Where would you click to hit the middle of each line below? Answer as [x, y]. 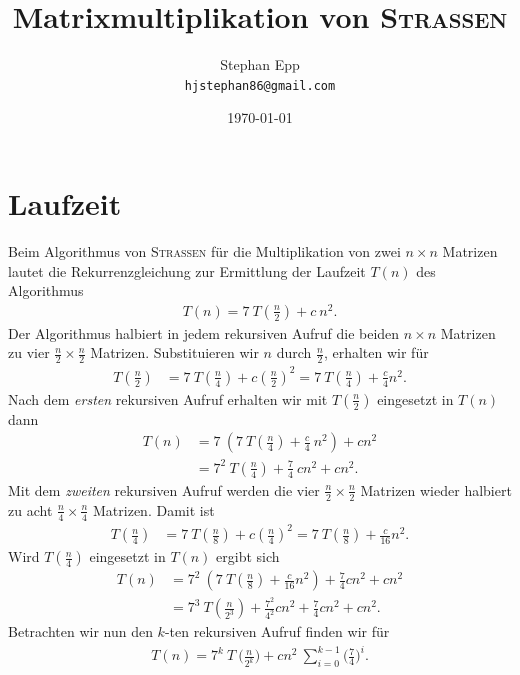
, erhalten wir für [376, 352]
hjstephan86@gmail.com [260, 85]
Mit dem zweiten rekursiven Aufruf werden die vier [164, 489]
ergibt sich [248, 556]
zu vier [29, 352]
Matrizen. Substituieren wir [174, 352]
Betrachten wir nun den [80, 631]
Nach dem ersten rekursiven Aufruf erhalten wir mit [168, 398]
